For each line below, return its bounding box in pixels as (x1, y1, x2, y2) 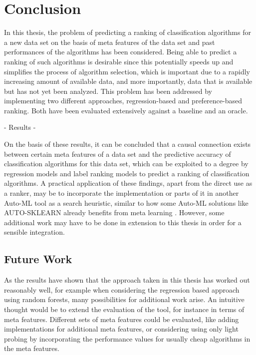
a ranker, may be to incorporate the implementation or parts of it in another (4, 188, 239, 198)
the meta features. (4, 343, 59, 354)
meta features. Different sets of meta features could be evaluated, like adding (4, 314, 239, 324)
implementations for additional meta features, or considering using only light (4, 324, 239, 334)
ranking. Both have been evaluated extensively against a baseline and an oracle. (4, 105, 248, 115)
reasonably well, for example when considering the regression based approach (4, 284, 240, 295)
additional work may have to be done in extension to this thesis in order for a (4, 217, 242, 227)
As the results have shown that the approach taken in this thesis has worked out (4, 275, 250, 285)
